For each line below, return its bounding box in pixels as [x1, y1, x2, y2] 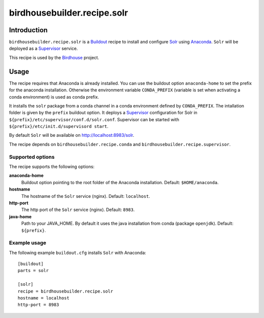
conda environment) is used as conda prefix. [9, 94, 99, 100]
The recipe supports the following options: [9, 164, 95, 170]
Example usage [9, 239, 46, 246]
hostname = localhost [18, 296, 69, 301]
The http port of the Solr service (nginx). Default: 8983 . [21, 207, 135, 212]
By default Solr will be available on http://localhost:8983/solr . [9, 132, 134, 138]
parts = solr [18, 268, 49, 274]
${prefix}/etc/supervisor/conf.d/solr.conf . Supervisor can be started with [9, 116, 179, 122]
